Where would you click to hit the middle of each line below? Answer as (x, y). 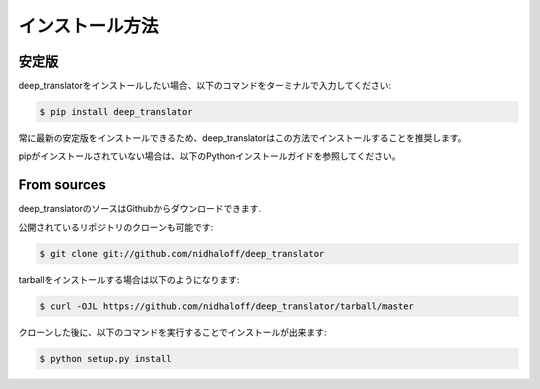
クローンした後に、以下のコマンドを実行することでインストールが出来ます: (172, 332)
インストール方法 (88, 26)
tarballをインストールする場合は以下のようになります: (129, 279)
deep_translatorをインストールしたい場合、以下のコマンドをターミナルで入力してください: (205, 86)
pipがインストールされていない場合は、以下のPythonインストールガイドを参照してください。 (209, 156)
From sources (62, 185)
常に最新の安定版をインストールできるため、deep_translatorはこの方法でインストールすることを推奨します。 (242, 138)
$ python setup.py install (105, 358)
